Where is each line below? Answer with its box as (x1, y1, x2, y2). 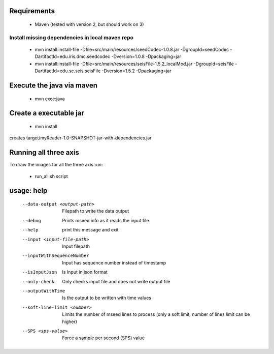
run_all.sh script (35, 173, 68, 179)
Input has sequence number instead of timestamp (62, 259, 166, 265)
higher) (62, 318, 78, 324)
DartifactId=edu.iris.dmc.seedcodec (35, 53, 111, 60)
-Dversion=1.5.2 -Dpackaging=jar (101, 68, 172, 74)
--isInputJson (22, 270, 57, 275)
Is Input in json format (62, 269, 108, 275)
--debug (22, 218, 42, 223)
